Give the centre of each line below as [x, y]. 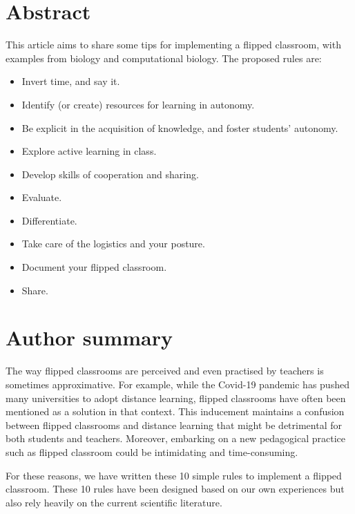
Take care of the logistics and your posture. [113, 244]
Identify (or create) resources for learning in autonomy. [138, 104]
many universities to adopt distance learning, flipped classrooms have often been [176, 398]
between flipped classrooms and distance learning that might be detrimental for [174, 425]
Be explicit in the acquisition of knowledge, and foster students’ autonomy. [180, 127]
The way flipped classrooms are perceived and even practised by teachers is [165, 371]
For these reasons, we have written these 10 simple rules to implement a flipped [174, 475]
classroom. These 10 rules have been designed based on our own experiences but [175, 489]
